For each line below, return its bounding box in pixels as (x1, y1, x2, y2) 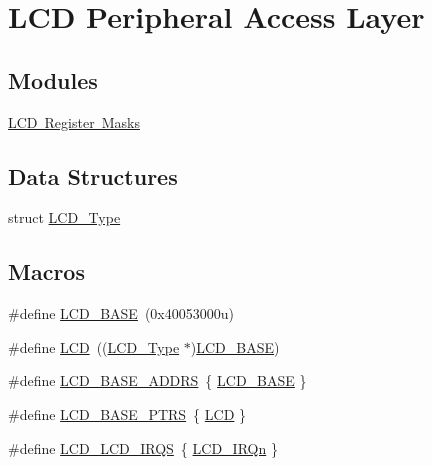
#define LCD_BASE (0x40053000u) (8, 303, 234, 324)
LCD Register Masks (8, 111, 140, 132)
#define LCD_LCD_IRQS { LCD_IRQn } (8, 437, 278, 458)
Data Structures (8, 160, 178, 191)
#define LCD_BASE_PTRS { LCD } (8, 403, 247, 424)
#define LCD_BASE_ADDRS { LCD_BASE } (8, 370, 307, 391)
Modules (8, 64, 98, 95)
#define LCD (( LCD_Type (8, 336, 180, 357)
